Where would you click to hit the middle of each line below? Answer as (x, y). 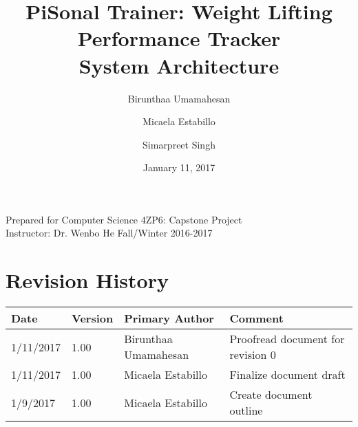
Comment (256, 318)
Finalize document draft (287, 375)
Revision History (87, 280)
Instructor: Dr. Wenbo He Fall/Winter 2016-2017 (109, 233)
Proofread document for (287, 339)
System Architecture (179, 65)
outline (246, 410)
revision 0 (253, 355)
